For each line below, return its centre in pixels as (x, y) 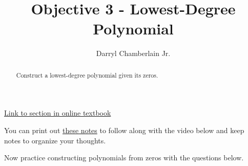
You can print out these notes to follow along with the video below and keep (124, 130)
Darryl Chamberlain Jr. (133, 53)
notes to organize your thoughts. (55, 140)
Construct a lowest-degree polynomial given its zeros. (87, 75)
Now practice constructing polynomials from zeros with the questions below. (124, 158)
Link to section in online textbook (58, 113)
